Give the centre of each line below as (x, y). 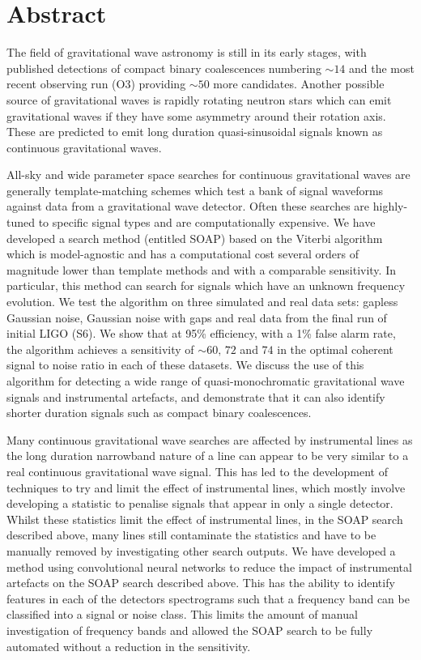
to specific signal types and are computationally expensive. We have (207, 222)
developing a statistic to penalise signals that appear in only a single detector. (200, 503)
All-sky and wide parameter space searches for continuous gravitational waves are (208, 175)
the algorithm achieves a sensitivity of (100, 349)
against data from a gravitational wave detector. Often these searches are (188, 206)
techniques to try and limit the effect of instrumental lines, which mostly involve (206, 487)
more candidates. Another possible (299, 84)
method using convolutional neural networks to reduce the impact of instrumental (209, 566)
